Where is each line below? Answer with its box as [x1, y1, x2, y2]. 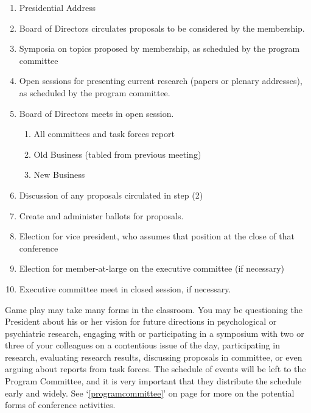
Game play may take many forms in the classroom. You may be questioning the [5, 303, 302, 316]
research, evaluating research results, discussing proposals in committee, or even [5, 350, 302, 363]
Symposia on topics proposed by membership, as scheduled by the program [19, 42, 300, 55]
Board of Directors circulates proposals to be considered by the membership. [19, 21, 305, 34]
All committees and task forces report [33, 127, 175, 140]
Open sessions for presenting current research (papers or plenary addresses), [19, 74, 302, 87]
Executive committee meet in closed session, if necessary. [19, 282, 231, 295]
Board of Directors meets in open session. [19, 107, 174, 119]
